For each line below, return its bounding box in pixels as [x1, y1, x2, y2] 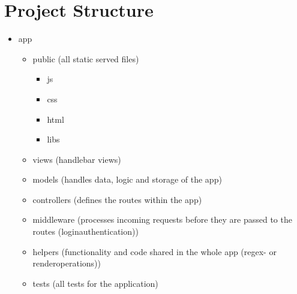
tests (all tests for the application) [32, 277, 158, 289]
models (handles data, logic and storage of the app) [32, 173, 222, 186]
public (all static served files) [32, 52, 139, 65]
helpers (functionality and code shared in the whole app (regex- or [32, 245, 277, 257]
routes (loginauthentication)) [32, 225, 139, 238]
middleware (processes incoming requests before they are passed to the [32, 213, 292, 226]
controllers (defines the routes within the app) [32, 193, 202, 205]
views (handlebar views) [32, 153, 121, 165]
